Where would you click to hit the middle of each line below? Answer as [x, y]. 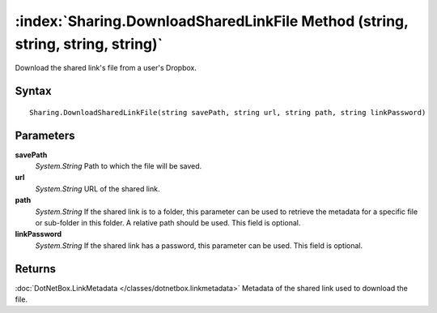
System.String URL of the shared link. [98, 189]
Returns [36, 269]
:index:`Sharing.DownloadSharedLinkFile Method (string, [212, 21]
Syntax [33, 91]
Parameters [45, 135]
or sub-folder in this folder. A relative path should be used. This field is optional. [168, 223]
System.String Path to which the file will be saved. [119, 166]
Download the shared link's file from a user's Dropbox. [106, 68]
